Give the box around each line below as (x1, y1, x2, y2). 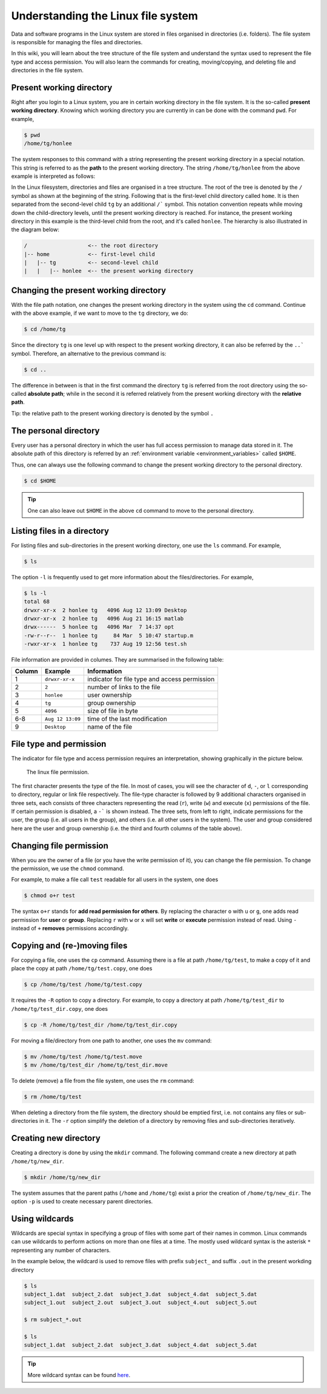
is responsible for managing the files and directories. (11, 38, 143, 45)
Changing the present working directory (11, 285, 167, 295)
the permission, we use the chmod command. (11, 865, 124, 872)
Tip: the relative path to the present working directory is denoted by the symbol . (11, 409, 214, 417)
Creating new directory (11, 1133, 101, 1143)
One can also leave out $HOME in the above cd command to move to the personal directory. (27, 507, 254, 514)
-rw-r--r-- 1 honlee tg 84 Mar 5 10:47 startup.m (24, 632, 194, 639)
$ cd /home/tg (24, 326, 66, 333)
